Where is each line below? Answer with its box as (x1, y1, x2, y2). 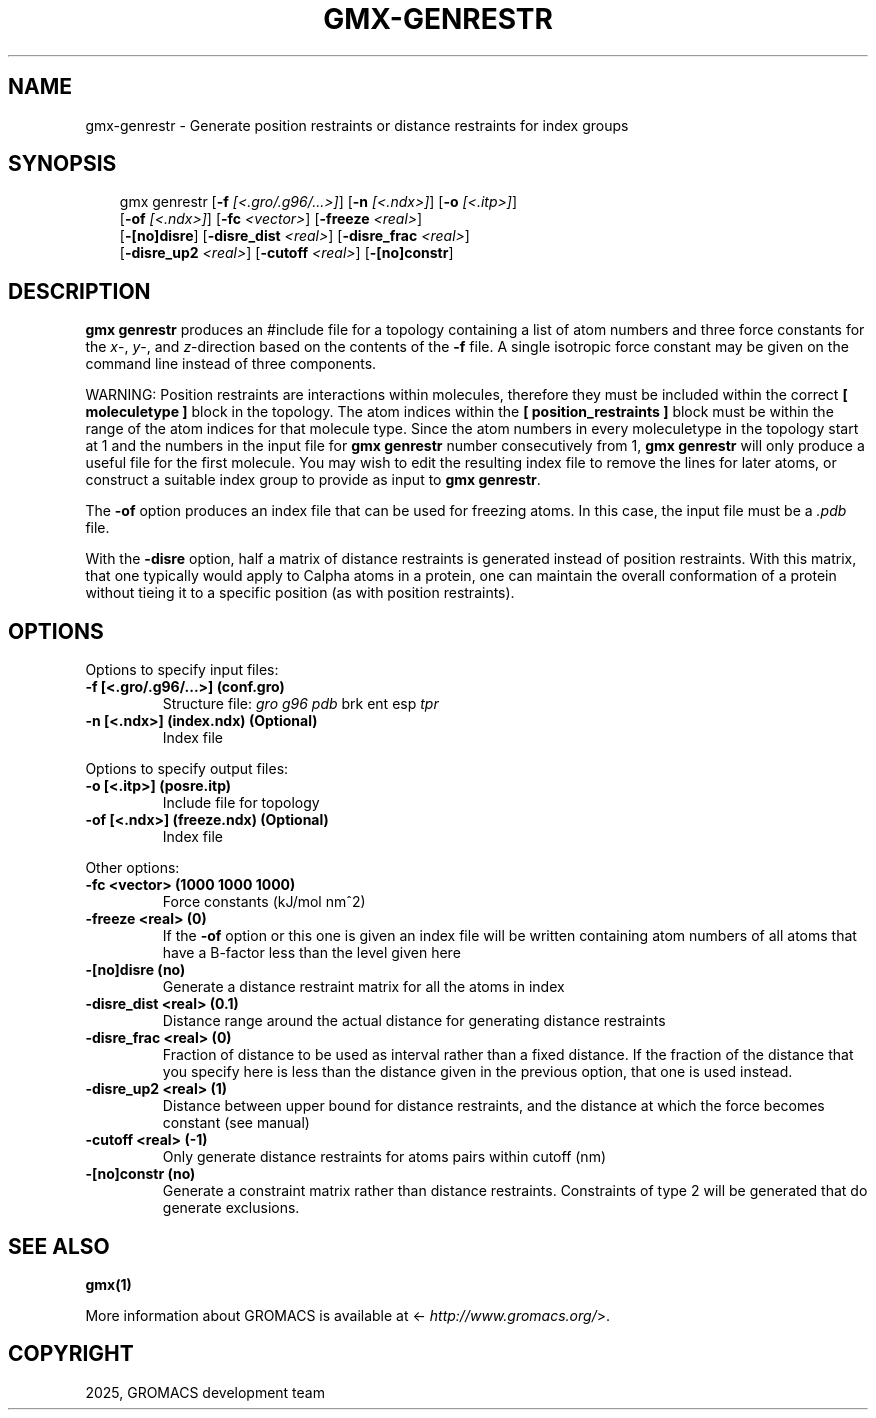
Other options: (85, 859, 180, 877)
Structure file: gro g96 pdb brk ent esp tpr (162, 695, 439, 713)
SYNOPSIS (8, 151, 117, 177)
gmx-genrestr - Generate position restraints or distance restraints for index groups (85, 116, 629, 134)
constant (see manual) (162, 1114, 310, 1132)
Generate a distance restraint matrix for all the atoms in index (162, 978, 565, 996)
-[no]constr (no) (85, 1165, 196, 1183)
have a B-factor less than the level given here (162, 944, 461, 962)
